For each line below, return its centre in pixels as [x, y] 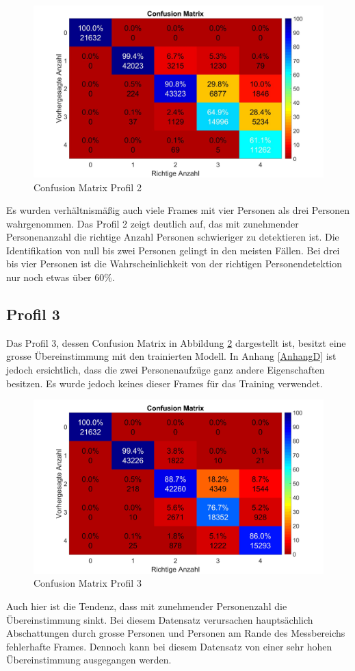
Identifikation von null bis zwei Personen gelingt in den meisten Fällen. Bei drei [173, 250]
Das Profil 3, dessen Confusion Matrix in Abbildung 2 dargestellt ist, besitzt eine [176, 342]
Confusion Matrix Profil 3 [88, 583]
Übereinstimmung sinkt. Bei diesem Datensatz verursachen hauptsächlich [160, 619]
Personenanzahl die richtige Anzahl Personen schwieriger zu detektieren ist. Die [173, 237]
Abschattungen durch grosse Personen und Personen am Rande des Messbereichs [176, 633]
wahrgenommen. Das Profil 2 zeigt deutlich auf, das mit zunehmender [153, 223]
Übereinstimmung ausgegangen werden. [89, 660]
